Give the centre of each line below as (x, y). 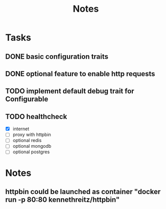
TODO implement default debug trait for (70, 91)
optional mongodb (32, 146)
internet (21, 129)
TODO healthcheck (36, 116)
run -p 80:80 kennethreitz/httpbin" (63, 200)
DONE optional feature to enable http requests (80, 74)
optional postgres (31, 152)
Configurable (27, 99)
